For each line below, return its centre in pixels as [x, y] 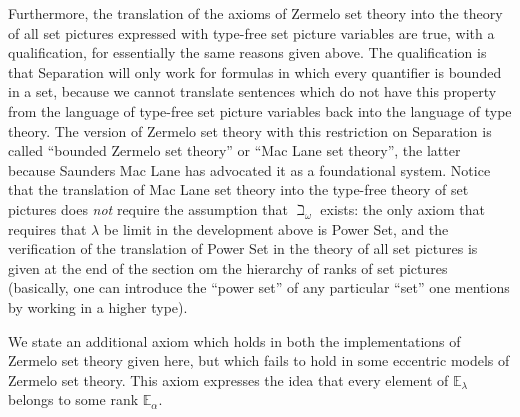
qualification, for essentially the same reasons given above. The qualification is [247, 52]
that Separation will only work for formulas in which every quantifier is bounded [255, 71]
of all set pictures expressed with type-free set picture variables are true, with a [251, 32]
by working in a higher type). [98, 306]
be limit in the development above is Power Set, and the [276, 228]
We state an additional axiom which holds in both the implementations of [234, 340]
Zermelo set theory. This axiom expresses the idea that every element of [228, 379]
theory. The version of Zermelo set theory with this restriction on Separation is [250, 130]
